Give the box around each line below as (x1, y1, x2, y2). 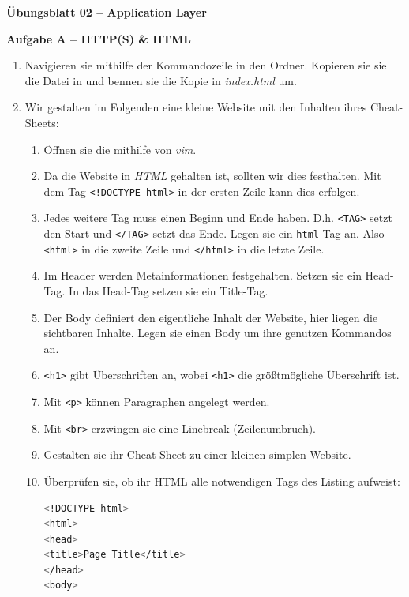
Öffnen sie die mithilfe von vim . (43, 141, 197, 157)
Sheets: (24, 114, 59, 130)
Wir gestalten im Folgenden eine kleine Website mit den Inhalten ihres (24, 99, 367, 115)
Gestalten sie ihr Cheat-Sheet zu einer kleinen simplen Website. (43, 446, 351, 463)
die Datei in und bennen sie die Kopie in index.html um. (24, 72, 297, 88)
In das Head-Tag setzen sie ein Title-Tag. (69, 282, 268, 298)
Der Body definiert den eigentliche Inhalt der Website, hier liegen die (43, 309, 378, 325)
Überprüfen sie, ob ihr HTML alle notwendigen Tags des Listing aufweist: (43, 472, 400, 489)
